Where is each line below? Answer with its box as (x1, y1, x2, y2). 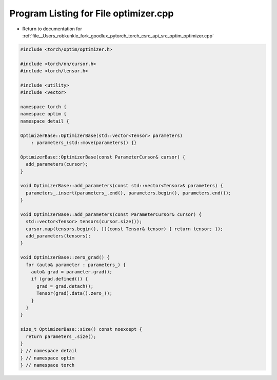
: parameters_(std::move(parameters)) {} (31, 140, 137, 146)
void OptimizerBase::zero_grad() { (20, 254, 110, 261)
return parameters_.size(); (26, 333, 96, 339)
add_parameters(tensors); (26, 233, 91, 239)
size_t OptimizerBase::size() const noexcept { (20, 326, 142, 332)
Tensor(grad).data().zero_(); (36, 290, 113, 296)
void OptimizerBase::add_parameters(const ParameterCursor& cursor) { (20, 211, 202, 217)
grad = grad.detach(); (36, 283, 94, 289)
